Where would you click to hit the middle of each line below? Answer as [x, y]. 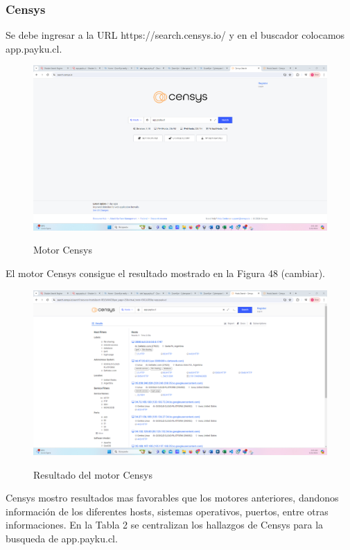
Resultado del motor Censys [93, 474]
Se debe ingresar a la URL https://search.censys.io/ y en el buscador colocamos [175, 35]
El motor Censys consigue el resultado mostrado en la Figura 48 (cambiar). [166, 273]
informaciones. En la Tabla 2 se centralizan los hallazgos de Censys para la [165, 525]
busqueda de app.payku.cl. [62, 538]
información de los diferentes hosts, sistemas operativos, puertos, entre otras [167, 511]
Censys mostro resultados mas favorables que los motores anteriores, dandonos [172, 498]
